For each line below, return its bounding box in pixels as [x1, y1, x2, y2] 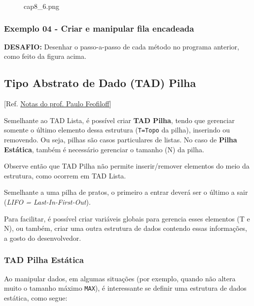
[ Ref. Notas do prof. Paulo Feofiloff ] [4, 98, 111, 109]
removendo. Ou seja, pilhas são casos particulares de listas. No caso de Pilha [4, 134, 237, 145]
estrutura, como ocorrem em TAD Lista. [4, 170, 126, 180]
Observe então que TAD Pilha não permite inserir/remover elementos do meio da [4, 161, 250, 171]
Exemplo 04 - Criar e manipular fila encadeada [4, 22, 194, 34]
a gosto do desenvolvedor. [4, 232, 81, 243]
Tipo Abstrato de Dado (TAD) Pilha [4, 75, 196, 90]
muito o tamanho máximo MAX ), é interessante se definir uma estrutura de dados [4, 283, 247, 293]
